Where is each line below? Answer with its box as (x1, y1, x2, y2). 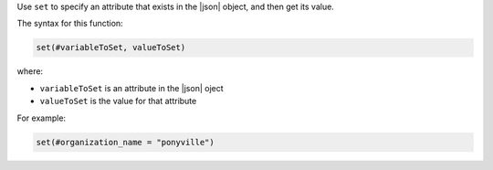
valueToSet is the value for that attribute (39, 96, 197, 107)
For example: (16, 112, 67, 123)
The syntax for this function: (16, 18, 123, 29)
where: (16, 66, 44, 77)
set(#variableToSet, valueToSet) (36, 42, 186, 53)
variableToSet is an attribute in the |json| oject (39, 82, 224, 93)
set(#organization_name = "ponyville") (36, 137, 215, 147)
